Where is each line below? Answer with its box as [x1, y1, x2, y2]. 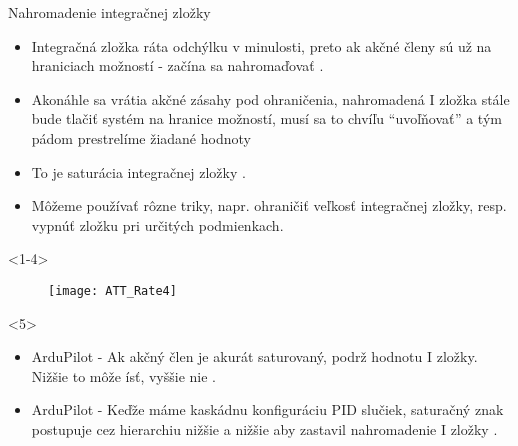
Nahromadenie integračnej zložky [8, 2, 211, 22]
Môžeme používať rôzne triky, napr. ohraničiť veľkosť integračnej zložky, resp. [31, 195, 507, 216]
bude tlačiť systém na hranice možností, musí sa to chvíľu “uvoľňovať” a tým [31, 108, 502, 129]
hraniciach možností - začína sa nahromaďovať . [31, 55, 324, 76]
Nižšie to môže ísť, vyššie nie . [31, 365, 217, 386]
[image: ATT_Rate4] [48, 283, 177, 298]
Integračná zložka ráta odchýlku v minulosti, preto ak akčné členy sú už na [31, 35, 492, 56]
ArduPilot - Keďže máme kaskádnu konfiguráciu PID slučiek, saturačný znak [31, 399, 504, 420]
